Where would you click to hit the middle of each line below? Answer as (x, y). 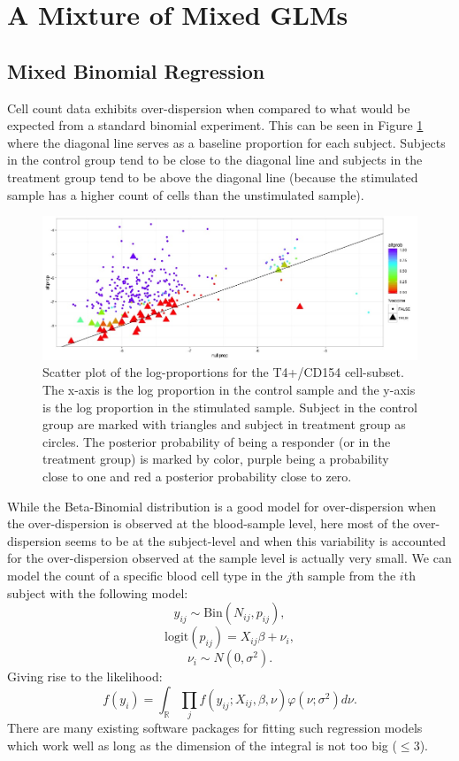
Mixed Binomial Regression (136, 70)
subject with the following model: (98, 592)
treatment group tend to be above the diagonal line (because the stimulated (213, 177)
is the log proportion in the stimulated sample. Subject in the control (230, 407)
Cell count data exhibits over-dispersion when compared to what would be (209, 108)
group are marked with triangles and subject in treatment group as (224, 424)
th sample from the (344, 575)
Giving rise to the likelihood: (85, 676)
